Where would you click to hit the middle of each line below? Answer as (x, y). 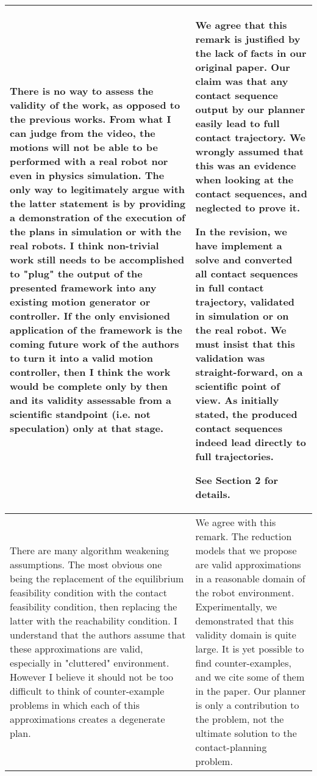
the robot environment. (245, 592)
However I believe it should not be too (92, 677)
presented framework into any (83, 287)
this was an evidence (246, 165)
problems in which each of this (75, 705)
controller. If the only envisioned (90, 316)
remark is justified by (248, 39)
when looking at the (244, 179)
